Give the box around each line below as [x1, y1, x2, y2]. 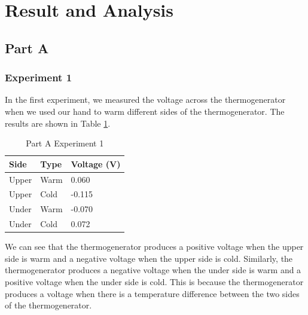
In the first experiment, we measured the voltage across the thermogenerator [5, 93, 286, 106]
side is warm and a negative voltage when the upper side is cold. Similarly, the [5, 252, 293, 264]
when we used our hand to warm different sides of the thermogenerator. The [5, 105, 285, 117]
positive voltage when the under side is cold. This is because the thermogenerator [5, 276, 304, 288]
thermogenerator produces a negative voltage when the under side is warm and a [5, 264, 301, 276]
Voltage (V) [71, 157, 121, 170]
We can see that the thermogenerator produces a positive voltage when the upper [5, 240, 304, 253]
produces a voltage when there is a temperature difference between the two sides [5, 287, 300, 299]
